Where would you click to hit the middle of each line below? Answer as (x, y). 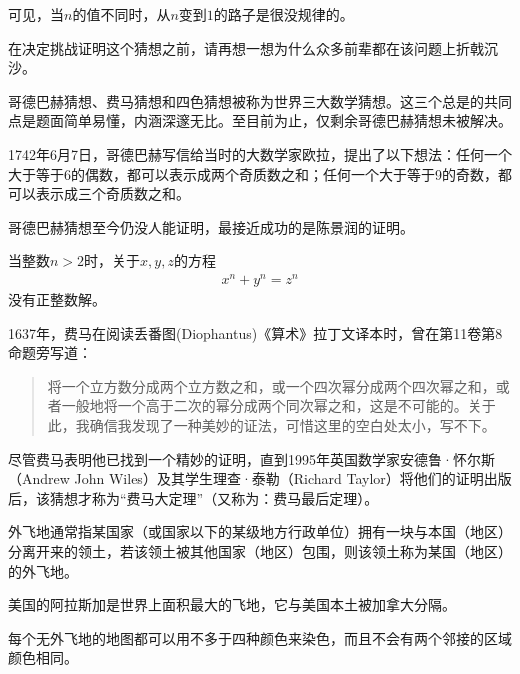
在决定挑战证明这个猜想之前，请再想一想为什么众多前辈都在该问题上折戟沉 (253, 47)
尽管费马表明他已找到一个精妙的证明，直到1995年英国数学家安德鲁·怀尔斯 (251, 458)
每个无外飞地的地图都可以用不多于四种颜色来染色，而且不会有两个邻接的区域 (260, 637)
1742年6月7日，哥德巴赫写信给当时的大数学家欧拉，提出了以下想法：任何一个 (260, 153)
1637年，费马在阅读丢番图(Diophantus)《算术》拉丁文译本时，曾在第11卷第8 (255, 332)
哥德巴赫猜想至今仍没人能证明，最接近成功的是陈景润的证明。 (211, 226)
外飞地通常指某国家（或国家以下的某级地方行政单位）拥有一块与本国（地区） (260, 531)
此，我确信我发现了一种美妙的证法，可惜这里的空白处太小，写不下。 (271, 425)
